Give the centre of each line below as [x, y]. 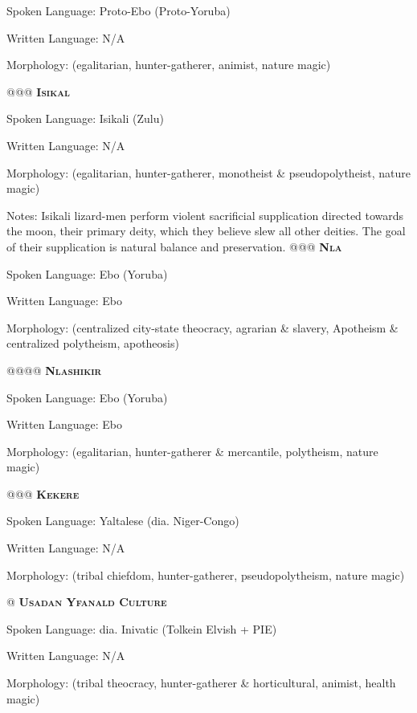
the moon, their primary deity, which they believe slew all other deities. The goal [206, 231]
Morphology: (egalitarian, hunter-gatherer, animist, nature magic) [169, 65]
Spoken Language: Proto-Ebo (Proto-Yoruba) [119, 10]
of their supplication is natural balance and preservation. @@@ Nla [174, 246]
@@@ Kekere [43, 493]
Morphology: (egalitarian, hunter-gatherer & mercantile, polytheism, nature [192, 451]
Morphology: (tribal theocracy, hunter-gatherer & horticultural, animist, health [201, 683]
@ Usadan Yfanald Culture [87, 602]
